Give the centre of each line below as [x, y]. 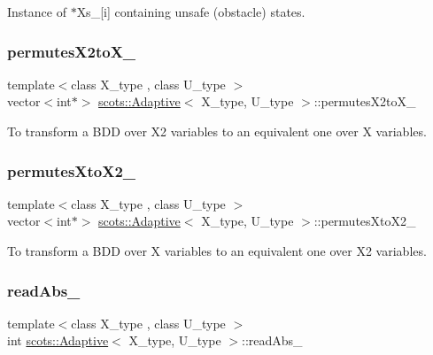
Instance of [37, 12]
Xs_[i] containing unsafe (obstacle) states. [191, 12]
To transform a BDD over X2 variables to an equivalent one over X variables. [217, 131]
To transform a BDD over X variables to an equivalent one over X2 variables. [217, 251]
